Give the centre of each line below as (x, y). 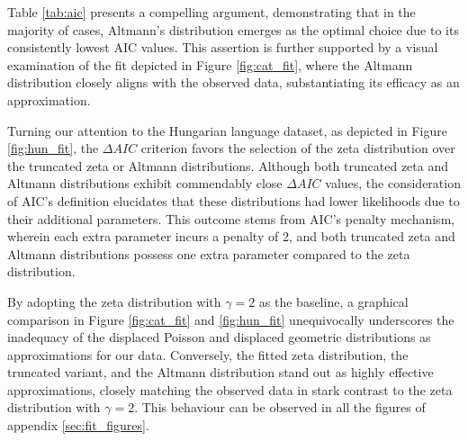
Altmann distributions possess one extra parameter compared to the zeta (209, 253)
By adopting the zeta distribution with (114, 301)
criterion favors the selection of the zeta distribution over (298, 148)
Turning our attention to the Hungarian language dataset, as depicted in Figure (228, 130)
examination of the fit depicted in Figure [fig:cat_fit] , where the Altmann (210, 64)
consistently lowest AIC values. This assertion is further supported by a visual (223, 47)
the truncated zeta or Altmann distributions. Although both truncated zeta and (228, 165)
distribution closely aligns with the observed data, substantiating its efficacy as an (234, 82)
